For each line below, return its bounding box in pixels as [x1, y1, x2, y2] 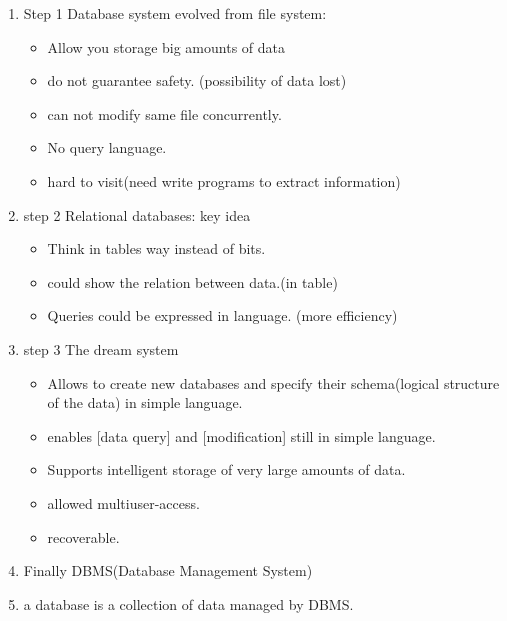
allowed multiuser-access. [47, 492, 200, 513]
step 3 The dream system [23, 338, 179, 359]
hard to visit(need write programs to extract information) [47, 170, 401, 191]
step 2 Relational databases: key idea [23, 204, 251, 225]
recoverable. [47, 526, 120, 547]
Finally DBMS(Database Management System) [23, 560, 313, 581]
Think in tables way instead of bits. [47, 238, 266, 259]
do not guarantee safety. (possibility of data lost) [47, 70, 347, 91]
